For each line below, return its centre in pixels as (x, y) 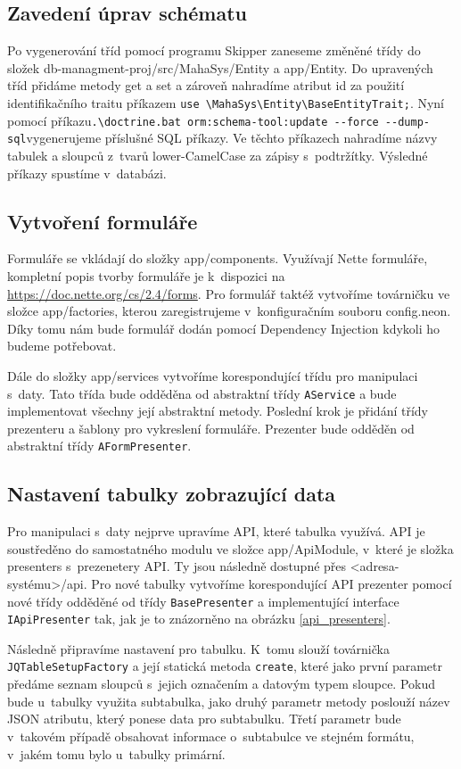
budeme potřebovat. (62, 346)
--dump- (407, 122)
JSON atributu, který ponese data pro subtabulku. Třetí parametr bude (204, 719)
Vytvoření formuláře (103, 221)
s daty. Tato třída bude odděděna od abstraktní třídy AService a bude (202, 393)
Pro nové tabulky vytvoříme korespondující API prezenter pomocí (272, 583)
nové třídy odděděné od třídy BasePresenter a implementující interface (203, 601)
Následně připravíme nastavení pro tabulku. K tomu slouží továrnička (198, 648)
